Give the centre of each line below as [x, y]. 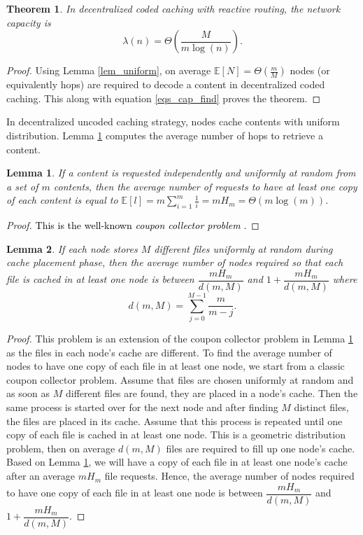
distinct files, [321, 407]
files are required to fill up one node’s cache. [261, 448]
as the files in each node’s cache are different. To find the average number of [169, 352]
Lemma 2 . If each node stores [72, 248]
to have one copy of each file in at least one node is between [135, 493]
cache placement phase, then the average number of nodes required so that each [175, 262]
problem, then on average [61, 448]
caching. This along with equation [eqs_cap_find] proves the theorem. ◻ [164, 98]
